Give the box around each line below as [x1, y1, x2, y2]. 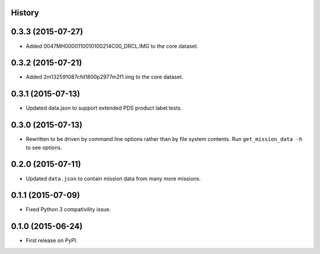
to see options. [25, 144, 62, 151]
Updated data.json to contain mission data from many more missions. [25, 175, 201, 182]
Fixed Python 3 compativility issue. [25, 206, 111, 213]
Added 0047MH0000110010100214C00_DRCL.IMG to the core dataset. [25, 42, 199, 50]
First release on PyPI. [25, 237, 78, 244]
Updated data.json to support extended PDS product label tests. [25, 104, 183, 112]
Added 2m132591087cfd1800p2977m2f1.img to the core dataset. [25, 73, 184, 81]
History [11, 8, 40, 18]
